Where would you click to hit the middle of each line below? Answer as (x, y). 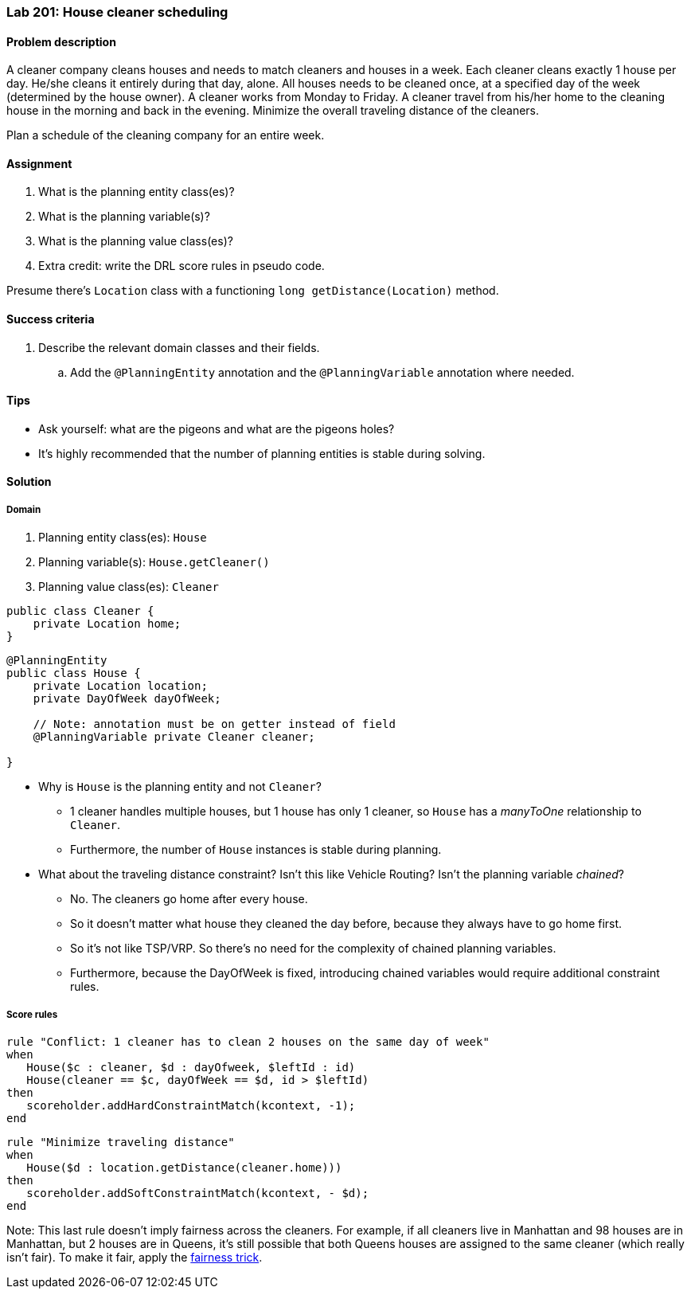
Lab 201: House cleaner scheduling (117, 12)
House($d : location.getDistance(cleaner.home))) (184, 1168)
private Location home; (107, 624)
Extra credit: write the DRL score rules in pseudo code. (182, 266)
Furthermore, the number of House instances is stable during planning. (256, 850)
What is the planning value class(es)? (136, 241)
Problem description (61, 41)
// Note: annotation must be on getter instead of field (214, 724)
